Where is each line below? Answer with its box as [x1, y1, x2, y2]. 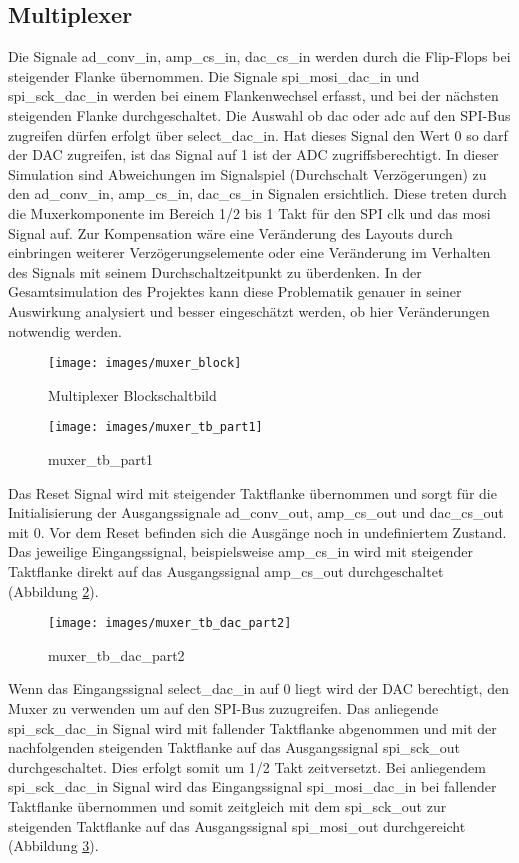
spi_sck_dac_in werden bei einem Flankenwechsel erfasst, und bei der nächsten [8, 85, 499, 106]
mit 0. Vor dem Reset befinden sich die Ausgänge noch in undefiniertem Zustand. [8, 521, 507, 542]
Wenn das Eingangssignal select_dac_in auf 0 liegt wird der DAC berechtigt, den [8, 678, 509, 699]
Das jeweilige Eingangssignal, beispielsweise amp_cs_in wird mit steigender [8, 541, 473, 562]
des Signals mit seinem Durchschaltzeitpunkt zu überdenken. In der [8, 261, 422, 282]
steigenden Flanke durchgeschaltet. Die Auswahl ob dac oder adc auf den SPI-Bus [8, 104, 511, 125]
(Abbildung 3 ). [8, 835, 99, 856]
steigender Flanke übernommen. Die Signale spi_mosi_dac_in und [8, 65, 420, 86]
